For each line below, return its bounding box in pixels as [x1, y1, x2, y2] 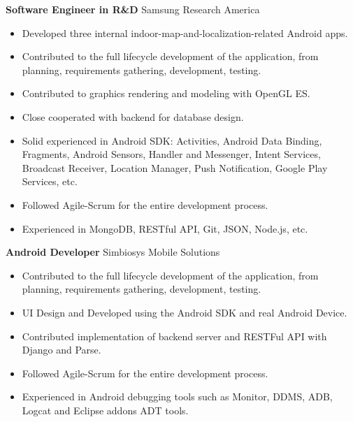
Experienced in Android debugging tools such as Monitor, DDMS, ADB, [22, 389, 333, 404]
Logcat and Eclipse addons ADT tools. [22, 402, 189, 417]
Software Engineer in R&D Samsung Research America [6, 2, 260, 16]
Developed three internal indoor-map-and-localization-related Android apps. [22, 25, 348, 40]
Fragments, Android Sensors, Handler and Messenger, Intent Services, [22, 147, 321, 161]
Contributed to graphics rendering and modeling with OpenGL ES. [22, 86, 310, 101]
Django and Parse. [22, 342, 101, 357]
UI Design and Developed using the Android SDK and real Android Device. [22, 305, 347, 319]
